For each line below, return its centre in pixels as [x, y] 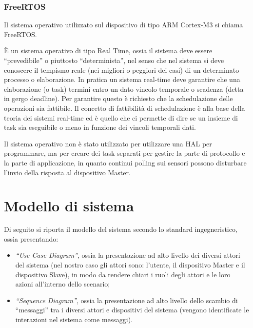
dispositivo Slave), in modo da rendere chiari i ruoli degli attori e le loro [123, 274]
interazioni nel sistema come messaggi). [74, 319]
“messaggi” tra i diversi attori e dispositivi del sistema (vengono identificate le [132, 310]
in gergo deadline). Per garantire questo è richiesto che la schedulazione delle [118, 98]
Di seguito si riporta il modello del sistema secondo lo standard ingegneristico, [121, 229]
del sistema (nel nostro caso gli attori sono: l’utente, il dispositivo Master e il [130, 265]
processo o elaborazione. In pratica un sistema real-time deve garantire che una [122, 79]
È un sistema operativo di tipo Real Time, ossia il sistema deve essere [108, 51]
